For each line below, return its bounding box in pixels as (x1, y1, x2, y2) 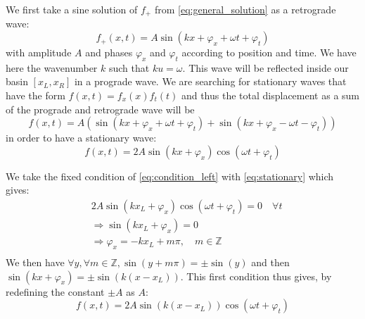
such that (108, 60, 150, 75)
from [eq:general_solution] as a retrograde (154, 2, 336, 16)
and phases (85, 45, 133, 60)
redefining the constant (6, 284, 105, 299)
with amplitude (6, 45, 72, 60)
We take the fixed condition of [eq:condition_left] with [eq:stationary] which (6, 168, 334, 183)
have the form (6, 88, 65, 103)
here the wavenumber (6, 60, 98, 75)
